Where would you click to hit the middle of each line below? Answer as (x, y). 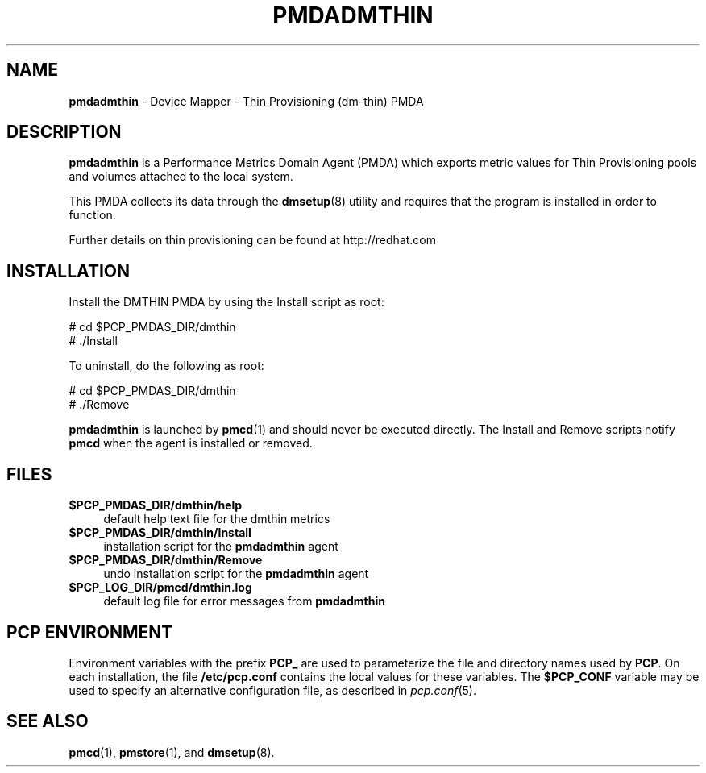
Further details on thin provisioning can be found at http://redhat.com (253, 240)
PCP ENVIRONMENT (90, 632)
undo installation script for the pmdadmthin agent (236, 574)
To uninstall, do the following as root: (166, 366)
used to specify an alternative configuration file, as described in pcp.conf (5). (272, 690)
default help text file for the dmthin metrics (217, 519)
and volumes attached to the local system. (181, 177)
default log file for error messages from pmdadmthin (244, 601)
